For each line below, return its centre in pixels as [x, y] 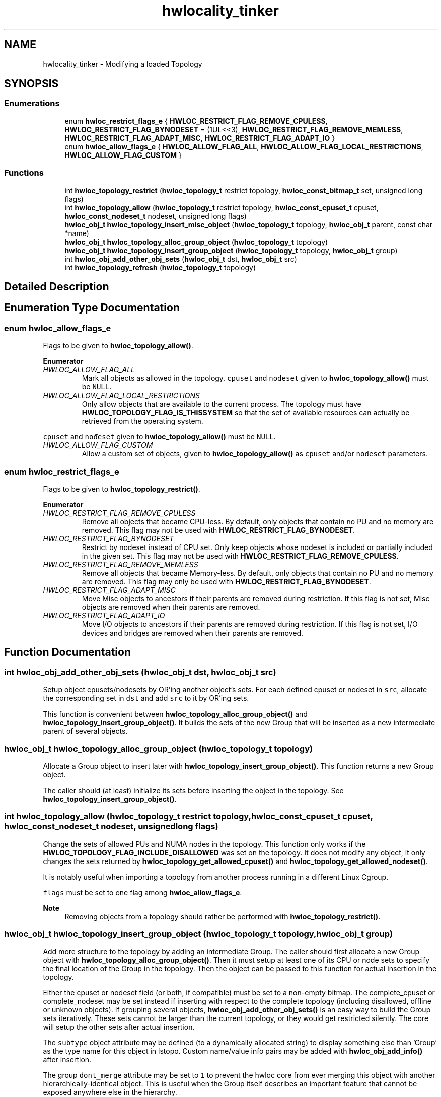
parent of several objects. [85, 731]
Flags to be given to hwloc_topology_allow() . [118, 346]
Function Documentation [67, 652]
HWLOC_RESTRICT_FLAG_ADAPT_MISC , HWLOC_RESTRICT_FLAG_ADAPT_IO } [200, 138]
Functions [24, 173]
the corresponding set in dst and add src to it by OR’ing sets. [146, 698]
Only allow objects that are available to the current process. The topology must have [222, 404]
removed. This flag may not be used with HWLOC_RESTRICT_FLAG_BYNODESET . [218, 530]
